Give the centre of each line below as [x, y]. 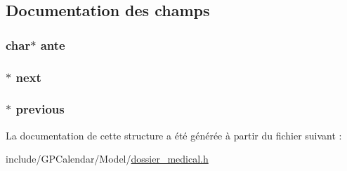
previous [40, 109]
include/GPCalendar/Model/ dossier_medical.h [107, 159]
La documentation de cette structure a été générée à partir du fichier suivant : [174, 135]
